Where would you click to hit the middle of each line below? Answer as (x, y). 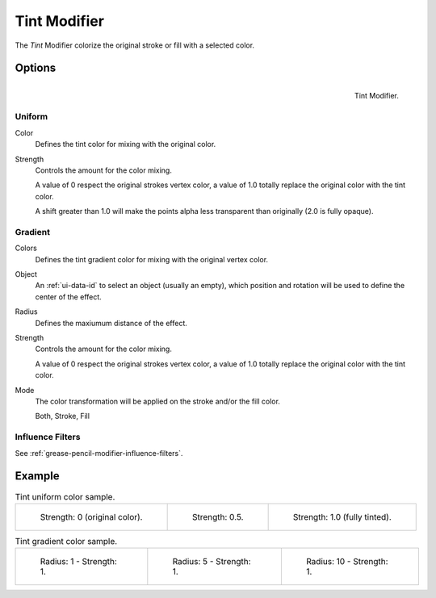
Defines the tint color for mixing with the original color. (126, 144)
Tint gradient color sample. (66, 541)
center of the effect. (69, 297)
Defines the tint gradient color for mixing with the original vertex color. (152, 259)
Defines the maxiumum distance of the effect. (111, 323)
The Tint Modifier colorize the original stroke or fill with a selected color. (134, 45)
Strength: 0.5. (218, 516)
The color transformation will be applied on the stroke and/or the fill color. (157, 401)
